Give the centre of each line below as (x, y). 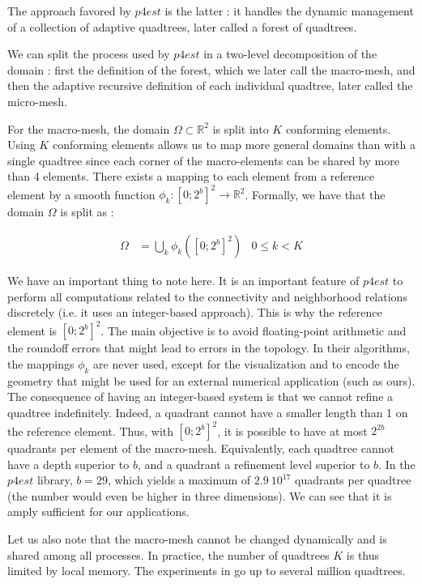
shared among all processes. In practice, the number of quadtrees (168, 554)
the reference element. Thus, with (91, 431)
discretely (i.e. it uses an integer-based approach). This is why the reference (195, 312)
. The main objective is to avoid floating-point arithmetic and (254, 330)
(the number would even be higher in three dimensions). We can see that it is (200, 495)
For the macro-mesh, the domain (89, 128)
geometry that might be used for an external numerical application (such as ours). (211, 380)
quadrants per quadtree (353, 480)
